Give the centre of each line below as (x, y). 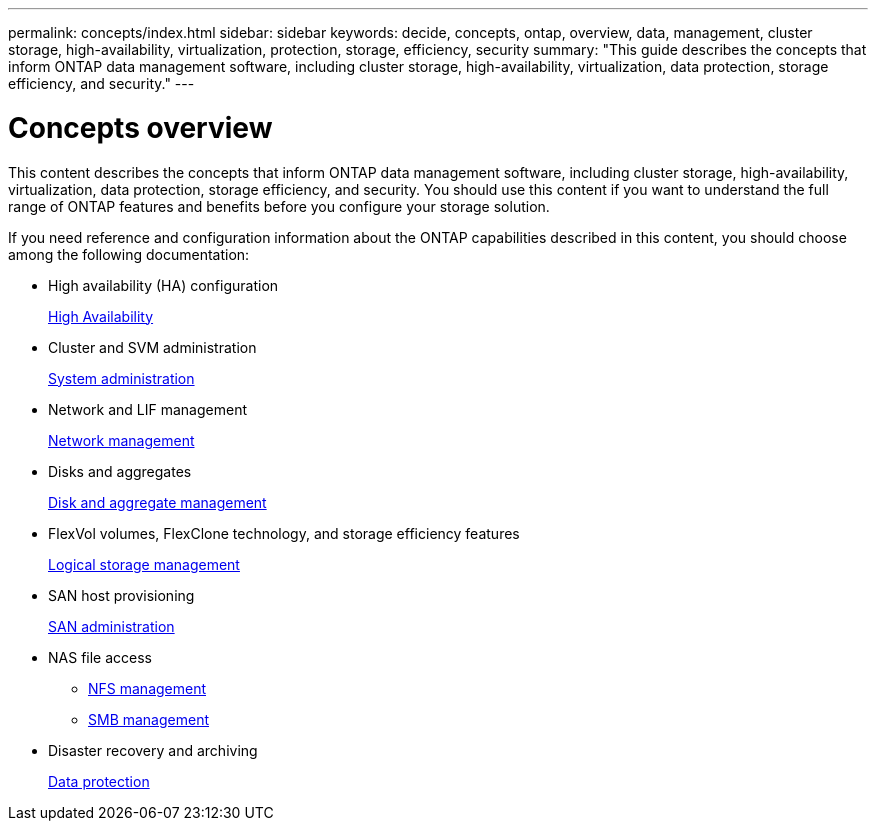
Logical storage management (144, 564)
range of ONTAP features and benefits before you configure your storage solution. (279, 206)
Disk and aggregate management (157, 502)
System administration (121, 378)
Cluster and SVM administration (152, 347)
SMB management (149, 719)
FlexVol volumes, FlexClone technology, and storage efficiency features (284, 533)
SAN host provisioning (121, 595)
